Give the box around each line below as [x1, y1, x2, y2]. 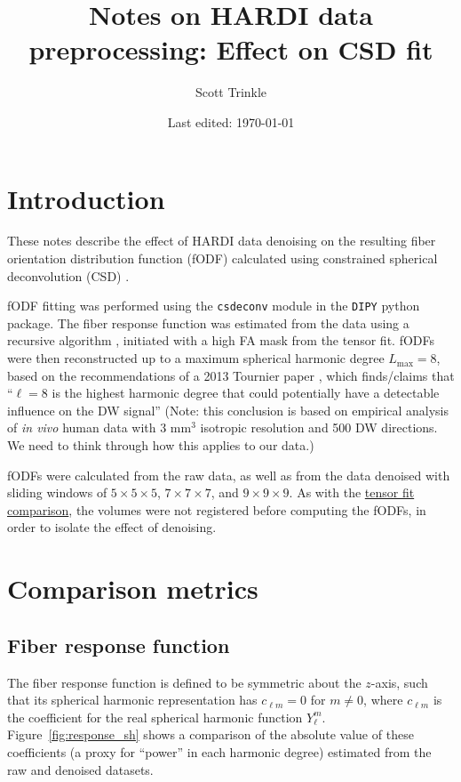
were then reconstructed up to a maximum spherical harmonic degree [7, 349, 385, 367]
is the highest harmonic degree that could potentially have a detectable [52, 383, 440, 402]
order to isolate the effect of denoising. [7, 518, 217, 536]
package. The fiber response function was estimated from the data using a [7, 313, 409, 332]
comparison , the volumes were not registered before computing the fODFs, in [7, 500, 426, 519]
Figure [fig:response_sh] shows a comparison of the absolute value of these [7, 725, 414, 744]
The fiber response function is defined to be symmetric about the [7, 673, 362, 691]
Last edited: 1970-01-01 [167, 112, 295, 131]
